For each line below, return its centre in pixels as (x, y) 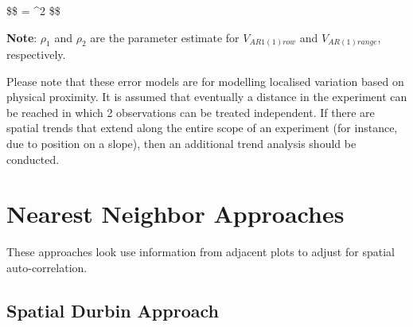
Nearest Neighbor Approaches (175, 214)
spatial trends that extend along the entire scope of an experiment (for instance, (202, 128)
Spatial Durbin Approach (113, 310)
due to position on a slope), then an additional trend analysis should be (181, 144)
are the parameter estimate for (165, 37)
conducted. (33, 159)
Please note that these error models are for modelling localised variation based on (205, 81)
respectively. (36, 54)
